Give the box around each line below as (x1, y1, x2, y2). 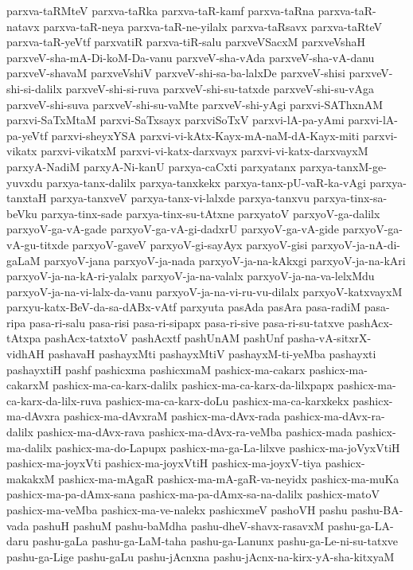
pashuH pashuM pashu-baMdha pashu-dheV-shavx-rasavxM (33, 517, 325, 533)
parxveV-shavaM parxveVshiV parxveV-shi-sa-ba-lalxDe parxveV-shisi (6, 64, 345, 81)
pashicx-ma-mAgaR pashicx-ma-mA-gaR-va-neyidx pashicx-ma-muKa (58, 470, 399, 486)
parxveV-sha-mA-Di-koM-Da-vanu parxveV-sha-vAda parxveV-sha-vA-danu (6, 49, 375, 65)
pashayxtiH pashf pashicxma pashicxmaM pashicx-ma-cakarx (6, 361, 306, 377)
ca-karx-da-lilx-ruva (6, 392, 102, 408)
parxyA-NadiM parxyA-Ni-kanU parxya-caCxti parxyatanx (6, 158, 296, 174)
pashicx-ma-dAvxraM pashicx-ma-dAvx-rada (63, 408, 281, 424)
